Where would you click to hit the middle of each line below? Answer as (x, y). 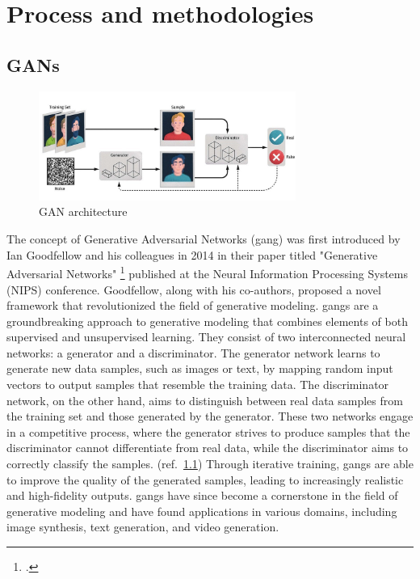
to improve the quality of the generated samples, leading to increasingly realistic (205, 479)
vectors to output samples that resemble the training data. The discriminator (198, 385)
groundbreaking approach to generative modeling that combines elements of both (207, 321)
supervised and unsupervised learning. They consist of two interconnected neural (206, 337)
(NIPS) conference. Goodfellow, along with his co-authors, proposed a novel (194, 289)
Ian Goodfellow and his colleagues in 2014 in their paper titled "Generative (192, 254)
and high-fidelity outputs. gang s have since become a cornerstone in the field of (202, 495)
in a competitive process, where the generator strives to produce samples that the (208, 431)
